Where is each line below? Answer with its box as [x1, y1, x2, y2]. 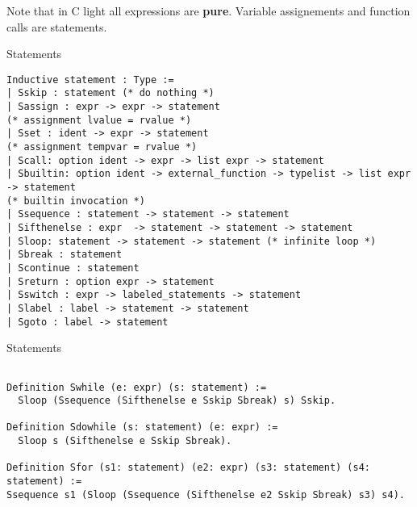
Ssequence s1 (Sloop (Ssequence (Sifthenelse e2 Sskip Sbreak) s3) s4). [6, 488, 405, 501]
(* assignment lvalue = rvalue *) [6, 114, 192, 126]
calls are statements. [6, 18, 107, 35]
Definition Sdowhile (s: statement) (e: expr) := [6, 421, 278, 434]
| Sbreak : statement [6, 249, 123, 261]
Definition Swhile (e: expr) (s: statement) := [6, 381, 267, 393]
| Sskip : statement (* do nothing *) [6, 87, 215, 99]
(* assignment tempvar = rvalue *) [6, 141, 198, 153]
